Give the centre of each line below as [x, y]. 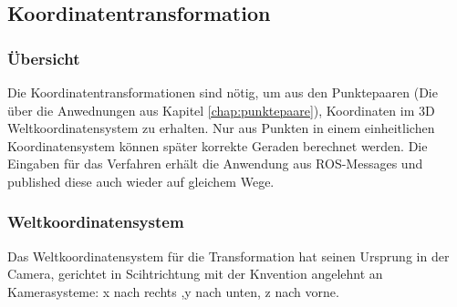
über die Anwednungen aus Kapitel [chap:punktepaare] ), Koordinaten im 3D [221, 110]
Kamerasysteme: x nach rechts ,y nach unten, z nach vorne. [173, 291]
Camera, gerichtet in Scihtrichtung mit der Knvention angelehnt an [195, 274]
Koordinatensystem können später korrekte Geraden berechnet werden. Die [218, 145]
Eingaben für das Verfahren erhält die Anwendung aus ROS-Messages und [215, 164]
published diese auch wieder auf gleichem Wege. [141, 181]
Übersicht [44, 58]
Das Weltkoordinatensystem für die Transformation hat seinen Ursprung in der [228, 256]
